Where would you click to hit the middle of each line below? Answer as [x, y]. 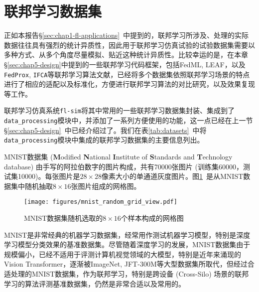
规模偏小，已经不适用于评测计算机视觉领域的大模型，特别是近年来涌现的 [123, 254]
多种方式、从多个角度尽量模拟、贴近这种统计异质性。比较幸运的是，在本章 [126, 55]
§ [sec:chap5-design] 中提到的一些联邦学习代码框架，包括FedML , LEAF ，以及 [125, 64]
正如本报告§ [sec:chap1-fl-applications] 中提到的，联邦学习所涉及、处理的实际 [127, 35]
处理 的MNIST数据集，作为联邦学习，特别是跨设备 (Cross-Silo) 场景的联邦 [130, 273]
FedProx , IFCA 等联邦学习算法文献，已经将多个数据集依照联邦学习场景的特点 [127, 74]
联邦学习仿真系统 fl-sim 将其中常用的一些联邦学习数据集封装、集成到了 [119, 110]
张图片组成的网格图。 [106, 186]
